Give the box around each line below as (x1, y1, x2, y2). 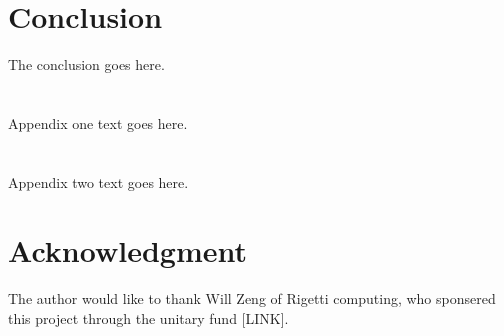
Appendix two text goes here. (8, 171, 189, 192)
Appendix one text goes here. (8, 112, 188, 133)
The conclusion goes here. (8, 54, 165, 75)
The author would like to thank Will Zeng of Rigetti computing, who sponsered (8, 288, 496, 309)
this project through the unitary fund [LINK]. (8, 308, 289, 328)
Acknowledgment (8, 230, 247, 271)
